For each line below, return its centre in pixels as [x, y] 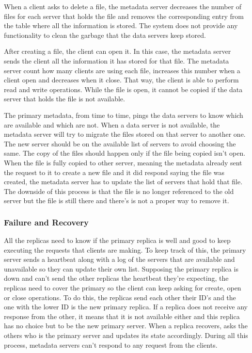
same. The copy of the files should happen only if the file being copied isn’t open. [125, 153]
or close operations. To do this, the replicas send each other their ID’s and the [120, 297]
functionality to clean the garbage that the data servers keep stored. [105, 35]
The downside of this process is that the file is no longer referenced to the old [119, 191]
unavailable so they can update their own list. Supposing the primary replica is [121, 268]
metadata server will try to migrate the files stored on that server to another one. [125, 134]
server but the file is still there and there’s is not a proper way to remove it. [117, 201]
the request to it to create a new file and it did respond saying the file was [114, 172]
